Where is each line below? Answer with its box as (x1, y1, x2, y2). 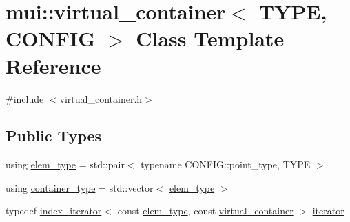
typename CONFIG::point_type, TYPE (141, 157, 311, 172)
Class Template (136, 24, 285, 52)
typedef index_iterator (6, 203, 102, 218)
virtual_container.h (59, 91, 143, 105)
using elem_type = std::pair (6, 157, 125, 172)
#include (6, 91, 44, 105)
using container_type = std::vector (6, 180, 154, 194)
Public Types (6, 125, 102, 146)
